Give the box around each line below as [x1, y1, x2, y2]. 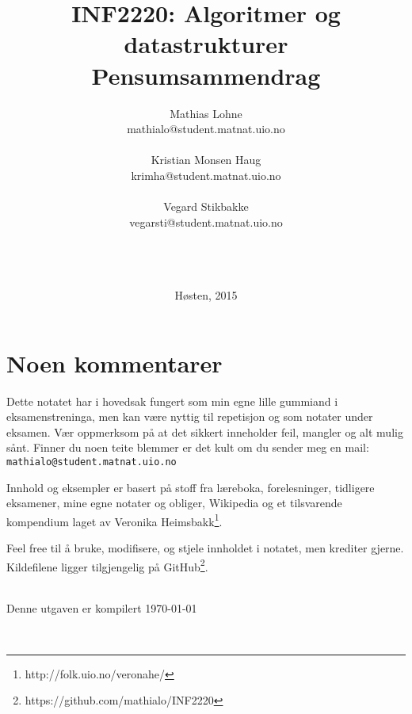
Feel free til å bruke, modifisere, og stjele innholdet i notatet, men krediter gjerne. [6, 540, 404, 556]
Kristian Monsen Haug [151, 151, 261, 168]
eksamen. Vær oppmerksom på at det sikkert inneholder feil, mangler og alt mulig [6, 423, 403, 440]
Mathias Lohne [170, 105, 242, 121]
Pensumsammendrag [91, 59, 321, 91]
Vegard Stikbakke [163, 198, 249, 215]
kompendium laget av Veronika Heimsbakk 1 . [6, 510, 223, 529]
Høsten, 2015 [174, 287, 238, 304]
